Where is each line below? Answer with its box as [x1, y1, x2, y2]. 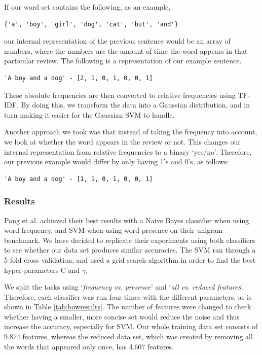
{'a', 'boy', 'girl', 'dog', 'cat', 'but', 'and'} [4, 20, 178, 28]
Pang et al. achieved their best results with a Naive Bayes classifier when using [4, 215, 249, 225]
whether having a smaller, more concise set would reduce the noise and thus [4, 311, 240, 322]
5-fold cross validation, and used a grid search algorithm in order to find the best [4, 254, 256, 265]
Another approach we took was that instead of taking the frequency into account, [4, 126, 257, 137]
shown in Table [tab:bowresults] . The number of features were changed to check [4, 301, 251, 312]
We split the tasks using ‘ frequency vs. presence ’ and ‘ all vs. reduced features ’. [4, 281, 244, 292]
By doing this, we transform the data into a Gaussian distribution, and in [21, 99, 250, 110]
